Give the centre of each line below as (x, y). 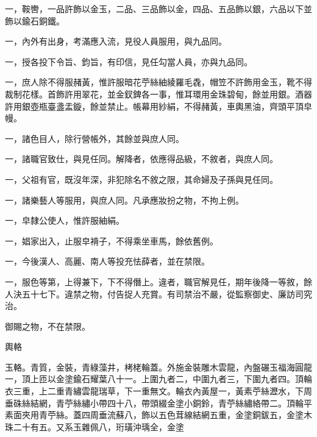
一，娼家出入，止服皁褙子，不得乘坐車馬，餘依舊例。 (112, 240)
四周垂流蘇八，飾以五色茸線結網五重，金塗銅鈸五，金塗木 (197, 415)
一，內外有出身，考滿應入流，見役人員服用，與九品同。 (116, 41)
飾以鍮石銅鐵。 (35, 20)
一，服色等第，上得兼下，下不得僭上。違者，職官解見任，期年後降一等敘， (154, 281)
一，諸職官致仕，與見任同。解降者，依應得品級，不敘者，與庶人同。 (141, 159)
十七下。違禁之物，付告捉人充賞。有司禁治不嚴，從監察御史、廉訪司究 (171, 293)
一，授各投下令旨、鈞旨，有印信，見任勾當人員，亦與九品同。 (129, 61)
